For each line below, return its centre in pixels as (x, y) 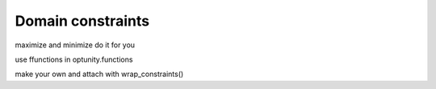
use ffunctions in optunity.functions (74, 59)
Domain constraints (82, 21)
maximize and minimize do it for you (75, 45)
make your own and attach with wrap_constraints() (99, 74)
